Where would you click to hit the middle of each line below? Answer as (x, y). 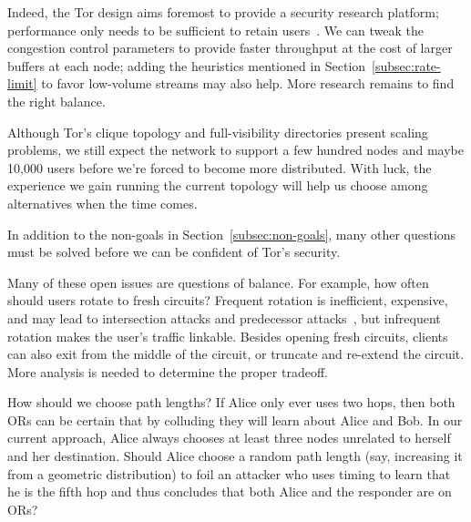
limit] (22, 83)
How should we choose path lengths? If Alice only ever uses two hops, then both (231, 402)
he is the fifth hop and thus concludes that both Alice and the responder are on (230, 491)
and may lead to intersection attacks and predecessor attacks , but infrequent (224, 317)
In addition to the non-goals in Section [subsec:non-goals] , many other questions (232, 234)
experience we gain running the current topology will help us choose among (218, 185)
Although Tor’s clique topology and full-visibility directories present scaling (218, 132)
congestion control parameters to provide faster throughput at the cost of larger (230, 48)
